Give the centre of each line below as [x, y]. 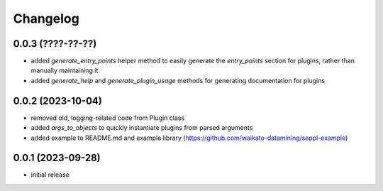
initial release [50, 175]
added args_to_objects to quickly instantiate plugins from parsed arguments [142, 128]
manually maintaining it [65, 70]
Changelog [46, 18]
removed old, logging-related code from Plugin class [108, 118]
